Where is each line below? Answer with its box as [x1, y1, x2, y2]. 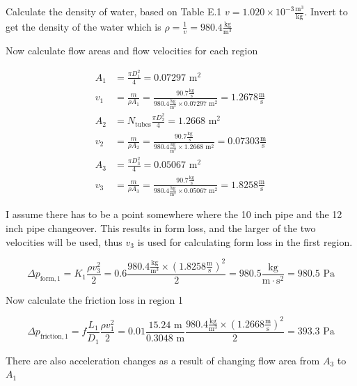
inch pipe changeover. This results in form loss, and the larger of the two [6, 220, 316, 235]
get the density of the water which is [6, 19, 161, 33]
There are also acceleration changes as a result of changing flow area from [6, 353, 320, 367]
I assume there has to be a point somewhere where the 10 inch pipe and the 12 [6, 207, 342, 222]
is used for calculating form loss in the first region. [137, 234, 353, 249]
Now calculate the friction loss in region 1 [6, 292, 183, 307]
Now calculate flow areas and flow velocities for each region [6, 43, 258, 57]
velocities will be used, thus [6, 234, 122, 249]
